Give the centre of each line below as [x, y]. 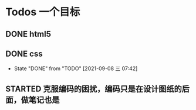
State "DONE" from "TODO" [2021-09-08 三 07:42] [76, 68]
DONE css [24, 54]
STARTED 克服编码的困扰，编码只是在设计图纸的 [94, 89]
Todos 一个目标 [43, 12]
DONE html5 [28, 34]
